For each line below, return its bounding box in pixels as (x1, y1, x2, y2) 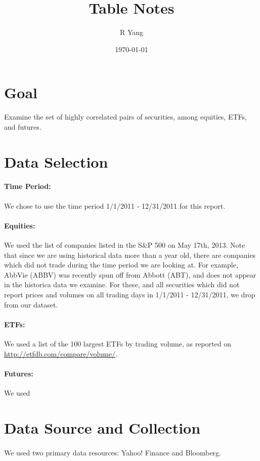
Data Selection (4, 151, 108, 172)
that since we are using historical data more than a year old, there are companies (4, 249, 256, 260)
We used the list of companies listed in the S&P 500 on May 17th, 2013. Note (4, 240, 245, 250)
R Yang (119, 27, 144, 37)
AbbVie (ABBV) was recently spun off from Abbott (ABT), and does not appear (4, 269, 256, 280)
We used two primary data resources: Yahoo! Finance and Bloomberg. (4, 447, 221, 457)
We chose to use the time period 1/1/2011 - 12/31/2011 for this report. (4, 200, 226, 211)
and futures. (4, 121, 41, 132)
